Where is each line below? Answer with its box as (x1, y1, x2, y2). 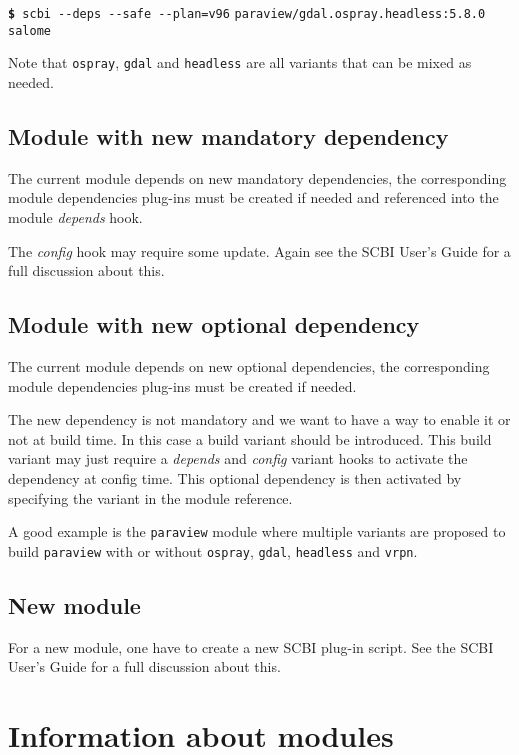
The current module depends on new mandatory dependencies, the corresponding (8, 167, 507, 188)
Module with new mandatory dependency (8, 120, 449, 151)
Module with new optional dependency (8, 309, 420, 340)
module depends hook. (8, 206, 143, 227)
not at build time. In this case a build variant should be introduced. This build (8, 428, 492, 449)
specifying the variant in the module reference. (8, 487, 293, 508)
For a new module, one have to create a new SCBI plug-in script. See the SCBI (8, 636, 494, 657)
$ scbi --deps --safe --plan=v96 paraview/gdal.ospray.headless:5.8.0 (8, 7, 486, 21)
